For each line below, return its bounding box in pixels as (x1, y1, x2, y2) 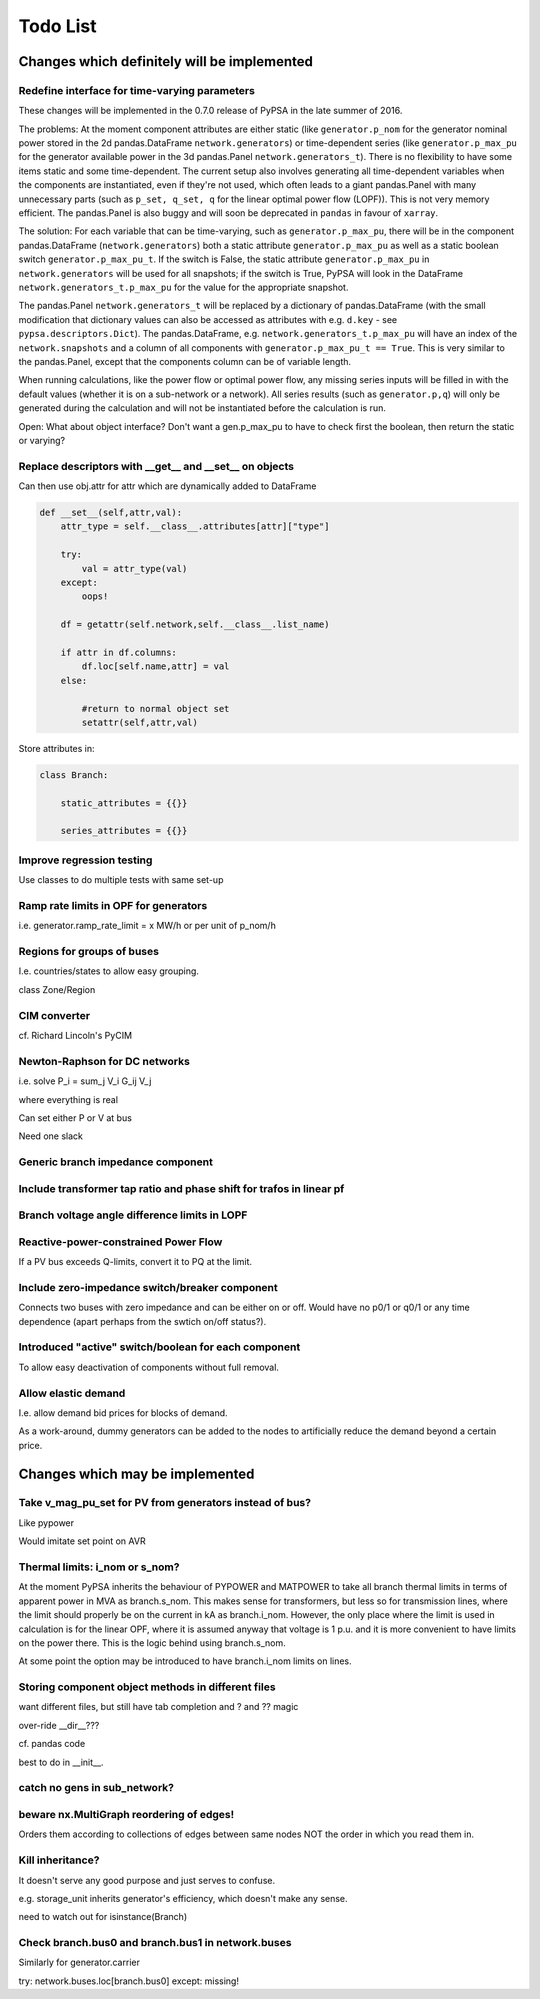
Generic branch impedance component (18, 1155, 214, 1169)
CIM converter (18, 1008, 90, 1022)
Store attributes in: (18, 742, 95, 754)
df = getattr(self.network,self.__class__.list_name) (60, 619, 330, 630)
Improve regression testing (18, 853, 153, 867)
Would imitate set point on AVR (18, 1535, 146, 1547)
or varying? (18, 434, 66, 446)
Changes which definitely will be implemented (18, 53, 314, 70)
